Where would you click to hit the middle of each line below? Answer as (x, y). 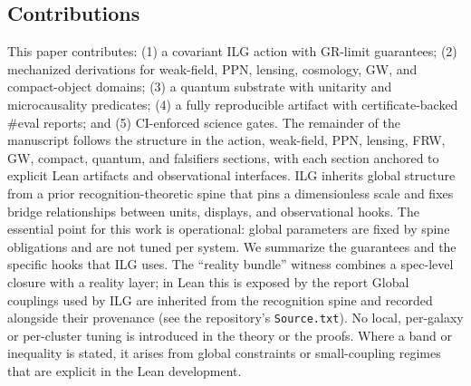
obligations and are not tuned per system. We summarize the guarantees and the (232, 246)
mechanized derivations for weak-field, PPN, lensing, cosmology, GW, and (212, 68)
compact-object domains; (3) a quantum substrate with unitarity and (200, 87)
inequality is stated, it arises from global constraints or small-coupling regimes (224, 353)
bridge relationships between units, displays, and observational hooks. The (213, 211)
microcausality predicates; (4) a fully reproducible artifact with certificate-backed (233, 104)
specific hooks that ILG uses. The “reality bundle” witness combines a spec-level (231, 264)
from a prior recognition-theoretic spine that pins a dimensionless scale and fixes (231, 193)
